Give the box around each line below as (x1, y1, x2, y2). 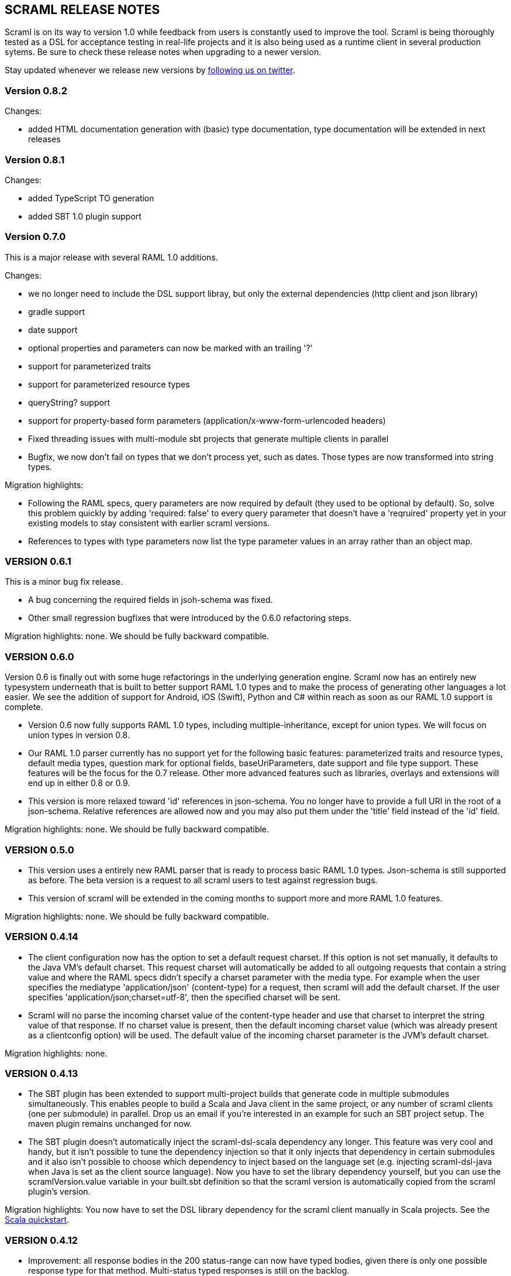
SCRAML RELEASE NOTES (5, 2, 160, 17)
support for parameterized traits (28, 361, 151, 371)
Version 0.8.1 (5, 153, 65, 166)
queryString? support (28, 397, 110, 407)
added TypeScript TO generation (28, 193, 154, 203)
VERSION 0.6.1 (5, 555, 71, 568)
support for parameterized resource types (28, 379, 190, 389)
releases (28, 134, 61, 145)
